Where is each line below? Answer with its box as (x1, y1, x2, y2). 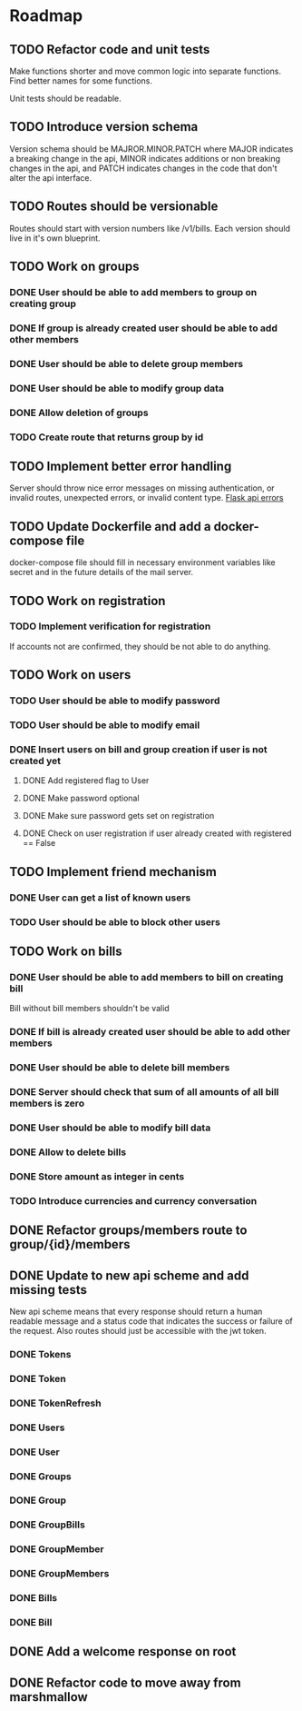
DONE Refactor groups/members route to (9, 1223, 248, 1238)
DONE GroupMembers (9, 1567, 110, 1580)
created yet (9, 755, 62, 768)
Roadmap (9, 5, 83, 26)
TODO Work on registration (9, 592, 166, 609)
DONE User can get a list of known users (9, 891, 191, 904)
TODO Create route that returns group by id (9, 431, 204, 443)
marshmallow (9, 1689, 88, 1705)
